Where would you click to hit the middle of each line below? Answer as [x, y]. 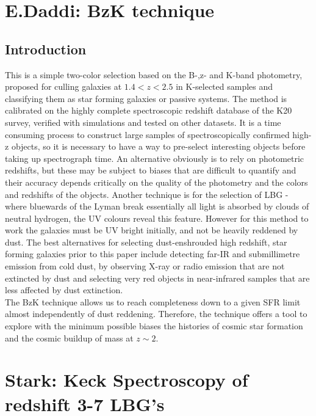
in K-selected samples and [224, 86]
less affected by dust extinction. [64, 290]
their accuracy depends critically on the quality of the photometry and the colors [156, 182]
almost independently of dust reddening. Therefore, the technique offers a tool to [156, 314]
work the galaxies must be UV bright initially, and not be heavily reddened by [152, 230]
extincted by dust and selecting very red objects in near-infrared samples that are [157, 278]
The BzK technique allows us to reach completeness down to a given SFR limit [153, 301]
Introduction [46, 49]
